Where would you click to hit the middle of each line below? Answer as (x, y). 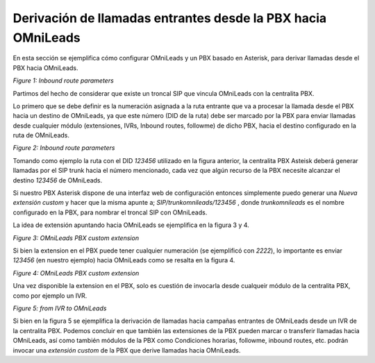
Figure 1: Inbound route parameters (63, 81)
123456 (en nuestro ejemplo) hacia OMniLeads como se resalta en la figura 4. (124, 260)
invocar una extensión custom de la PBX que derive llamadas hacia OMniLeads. (127, 350)
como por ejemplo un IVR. (50, 296)
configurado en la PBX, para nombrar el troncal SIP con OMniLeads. (110, 212)
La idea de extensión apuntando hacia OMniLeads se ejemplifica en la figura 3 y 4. (131, 225)
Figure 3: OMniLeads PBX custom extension (76, 238)
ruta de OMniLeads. (41, 135)
